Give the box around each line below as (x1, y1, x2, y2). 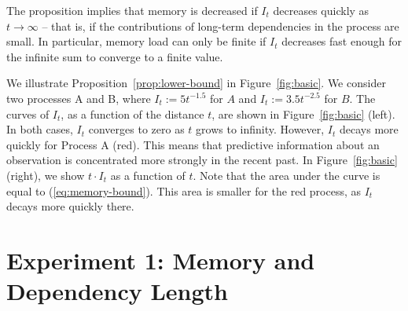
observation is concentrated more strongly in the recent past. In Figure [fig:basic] (6, 152, 398, 168)
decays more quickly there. (6, 198, 134, 214)
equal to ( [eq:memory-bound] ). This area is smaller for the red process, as (6, 182, 362, 199)
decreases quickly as (273, 2, 369, 18)
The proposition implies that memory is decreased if (6, 2, 258, 18)
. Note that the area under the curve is (193, 166, 380, 183)
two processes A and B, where (6, 90, 151, 106)
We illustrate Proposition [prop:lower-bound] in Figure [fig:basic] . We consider (6, 75, 386, 91)
